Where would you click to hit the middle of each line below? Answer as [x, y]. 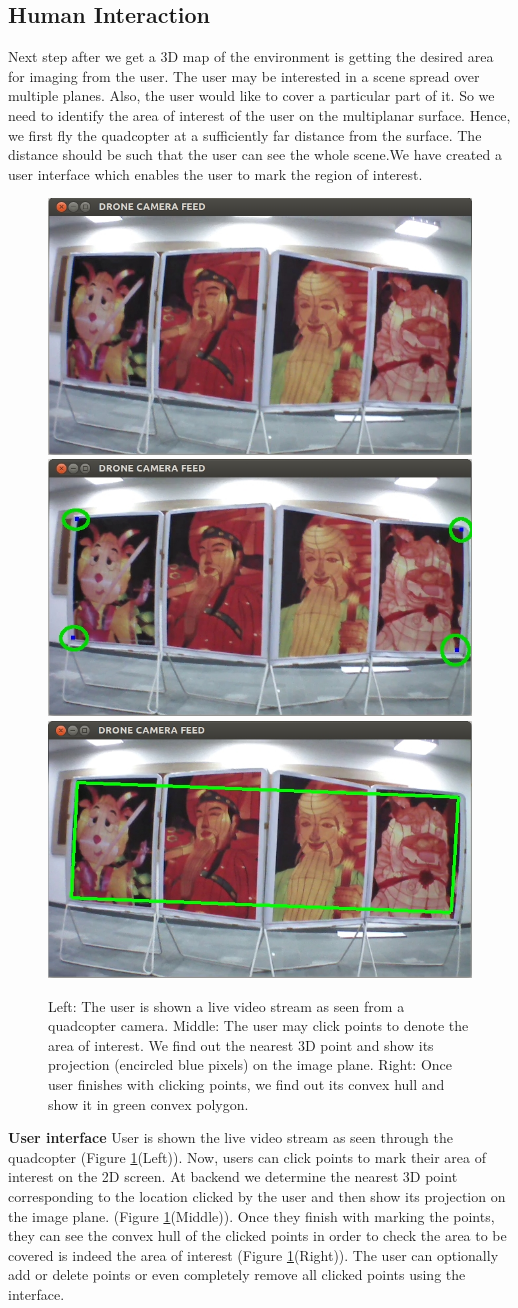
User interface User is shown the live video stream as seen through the [230, 1137]
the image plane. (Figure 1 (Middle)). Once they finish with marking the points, [251, 1215]
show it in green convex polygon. [148, 1103]
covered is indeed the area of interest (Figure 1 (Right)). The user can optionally [253, 1254]
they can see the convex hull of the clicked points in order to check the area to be [257, 1235]
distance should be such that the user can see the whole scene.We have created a [255, 154]
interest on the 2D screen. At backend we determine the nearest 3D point [233, 1176]
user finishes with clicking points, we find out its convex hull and [246, 1083]
